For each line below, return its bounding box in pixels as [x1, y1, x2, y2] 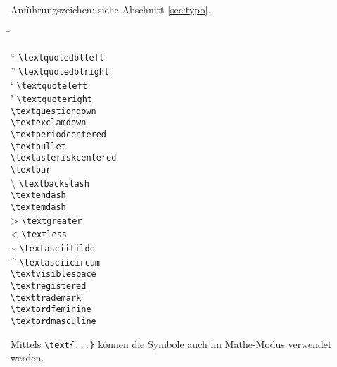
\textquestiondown [11, 106, 96, 116]
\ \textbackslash [11, 175, 89, 189]
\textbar [11, 165, 51, 175]
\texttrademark [11, 292, 82, 303]
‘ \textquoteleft [11, 77, 87, 92]
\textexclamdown [11, 118, 87, 128]
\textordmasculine [11, 316, 96, 326]
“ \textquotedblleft [11, 49, 104, 64]
